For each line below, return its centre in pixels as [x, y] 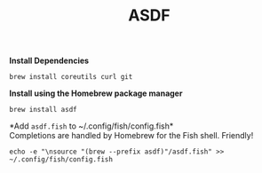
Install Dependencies [49, 61]
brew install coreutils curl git [71, 77]
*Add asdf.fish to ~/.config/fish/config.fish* [91, 126]
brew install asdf [43, 110]
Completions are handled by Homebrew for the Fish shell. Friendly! [131, 136]
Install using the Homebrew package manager [96, 93]
